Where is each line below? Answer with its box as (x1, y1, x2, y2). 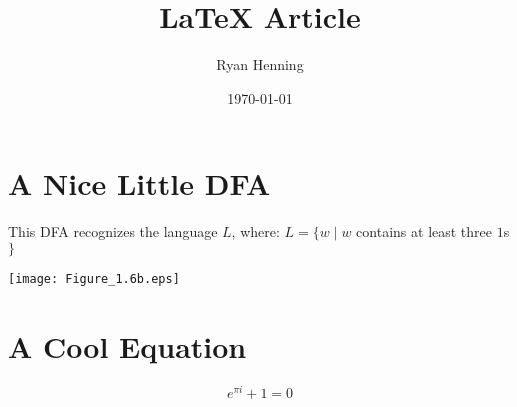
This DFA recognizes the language (8, 221, 218, 242)
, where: (231, 221, 280, 242)
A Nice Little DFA (8, 163, 271, 204)
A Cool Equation (8, 325, 247, 366)
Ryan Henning (216, 54, 304, 75)
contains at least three (356, 221, 493, 242)
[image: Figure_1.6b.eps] (8, 271, 180, 286)
